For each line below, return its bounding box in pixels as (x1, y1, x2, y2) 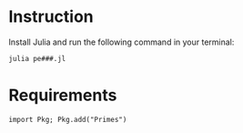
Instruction (8, 6, 94, 27)
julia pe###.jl (8, 54, 66, 63)
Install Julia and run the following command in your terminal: (8, 36, 235, 47)
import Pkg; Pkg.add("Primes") (8, 115, 127, 124)
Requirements (8, 85, 117, 106)
